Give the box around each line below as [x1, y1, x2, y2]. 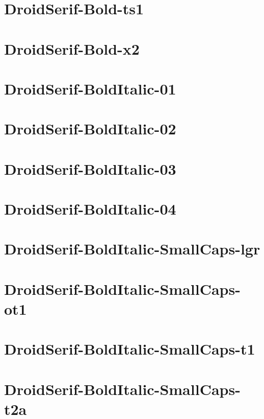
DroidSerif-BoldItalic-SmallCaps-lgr [4, 238, 260, 259]
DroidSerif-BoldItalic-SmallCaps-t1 [4, 338, 255, 359]
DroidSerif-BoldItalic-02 [4, 118, 176, 139]
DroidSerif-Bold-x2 [4, 38, 140, 59]
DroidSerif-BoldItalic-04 [4, 198, 176, 219]
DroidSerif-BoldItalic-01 [4, 78, 176, 99]
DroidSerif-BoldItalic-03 [4, 158, 176, 179]
